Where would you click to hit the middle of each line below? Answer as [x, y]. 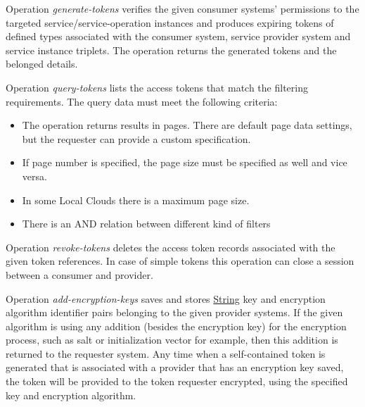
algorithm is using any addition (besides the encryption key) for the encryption [176, 326]
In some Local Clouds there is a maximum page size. [136, 200]
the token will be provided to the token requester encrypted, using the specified [177, 381]
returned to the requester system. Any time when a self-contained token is [166, 353]
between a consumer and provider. [79, 274]
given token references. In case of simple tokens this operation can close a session [180, 261]
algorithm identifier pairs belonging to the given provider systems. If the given [174, 312]
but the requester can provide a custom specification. [136, 138]
